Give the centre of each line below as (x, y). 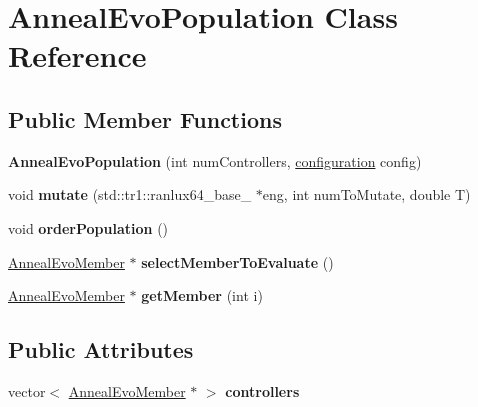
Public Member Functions (145, 118)
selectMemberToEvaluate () (237, 261)
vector (27, 390)
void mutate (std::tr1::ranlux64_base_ (130, 194)
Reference (77, 55)
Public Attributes (101, 349)
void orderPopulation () (88, 227)
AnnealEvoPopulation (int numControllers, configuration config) (215, 160)
